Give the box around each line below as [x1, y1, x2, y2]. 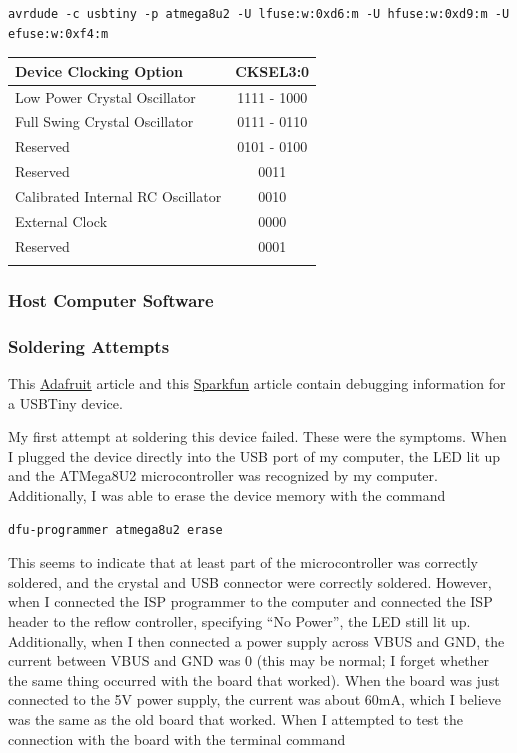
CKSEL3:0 [235, 60, 310, 81]
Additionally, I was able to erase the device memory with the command [8, 484, 446, 505]
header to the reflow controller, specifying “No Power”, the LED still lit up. [8, 610, 471, 631]
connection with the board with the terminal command [8, 728, 346, 749]
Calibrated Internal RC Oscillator [15, 185, 222, 206]
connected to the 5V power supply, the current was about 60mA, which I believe [8, 689, 501, 710]
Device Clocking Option [15, 60, 183, 81]
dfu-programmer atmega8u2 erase [8, 522, 223, 537]
